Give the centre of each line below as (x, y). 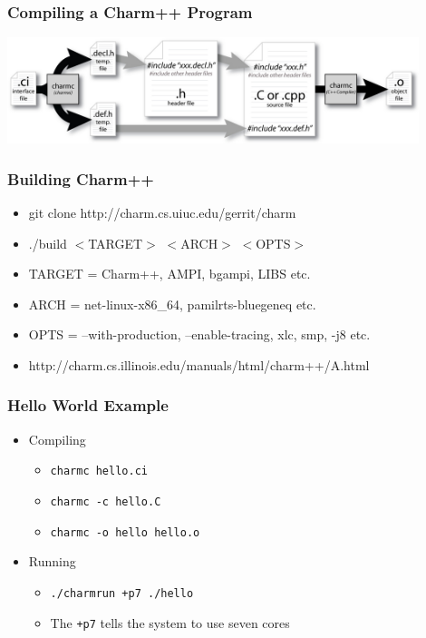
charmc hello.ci (99, 471)
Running (52, 561)
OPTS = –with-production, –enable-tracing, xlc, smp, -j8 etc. (199, 334)
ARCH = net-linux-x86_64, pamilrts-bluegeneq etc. (172, 304)
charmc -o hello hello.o (125, 532)
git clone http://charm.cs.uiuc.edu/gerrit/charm (162, 212)
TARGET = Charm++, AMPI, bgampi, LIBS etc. (169, 274)
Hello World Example (88, 405)
